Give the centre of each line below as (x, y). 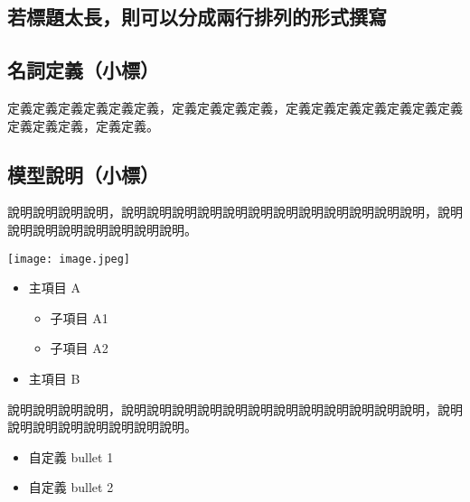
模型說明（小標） (83, 174)
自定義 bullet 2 (71, 487)
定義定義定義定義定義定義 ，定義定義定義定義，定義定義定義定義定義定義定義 (235, 107)
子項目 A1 (79, 317)
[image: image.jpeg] (69, 259)
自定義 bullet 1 (71, 456)
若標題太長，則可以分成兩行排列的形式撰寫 (197, 17)
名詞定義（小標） (83, 70)
